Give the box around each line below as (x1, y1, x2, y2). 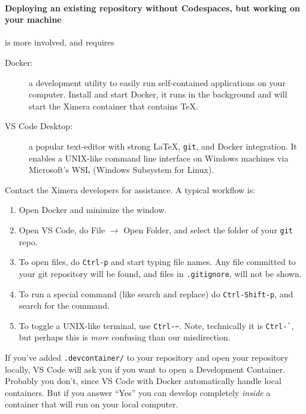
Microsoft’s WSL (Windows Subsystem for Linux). (29, 163, 214, 176)
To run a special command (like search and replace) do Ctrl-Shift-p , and (19, 287, 293, 300)
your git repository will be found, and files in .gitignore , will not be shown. (19, 267, 302, 279)
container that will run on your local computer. (5, 398, 178, 410)
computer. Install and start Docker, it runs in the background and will (29, 88, 287, 101)
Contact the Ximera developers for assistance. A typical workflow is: (5, 183, 256, 196)
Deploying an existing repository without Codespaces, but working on (5, 1, 300, 14)
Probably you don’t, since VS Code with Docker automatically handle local (5, 375, 281, 387)
